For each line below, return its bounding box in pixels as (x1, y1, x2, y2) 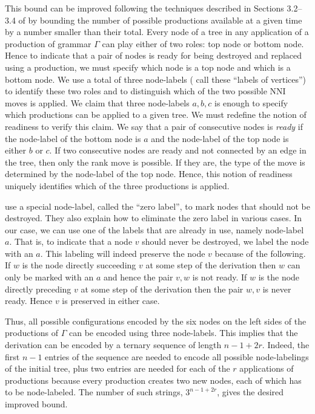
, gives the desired (217, 386, 284, 398)
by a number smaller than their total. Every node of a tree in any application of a (5, 25, 309, 38)
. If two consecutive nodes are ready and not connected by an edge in (49, 144, 307, 157)
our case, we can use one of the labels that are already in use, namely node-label (5, 223, 304, 236)
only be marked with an (5, 271, 94, 283)
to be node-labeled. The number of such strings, (5, 386, 183, 398)
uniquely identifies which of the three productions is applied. (5, 179, 230, 192)
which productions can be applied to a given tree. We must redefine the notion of (5, 108, 307, 121)
